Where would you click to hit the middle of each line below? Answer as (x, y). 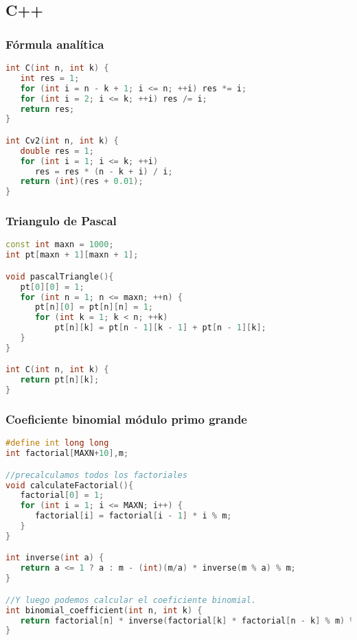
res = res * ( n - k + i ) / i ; (104, 171)
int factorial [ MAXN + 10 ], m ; (67, 454)
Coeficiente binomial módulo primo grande (126, 419)
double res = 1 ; (57, 151)
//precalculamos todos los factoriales (96, 475)
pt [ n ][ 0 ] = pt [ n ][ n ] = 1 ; (94, 307)
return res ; (47, 109)
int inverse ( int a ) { (55, 558)
